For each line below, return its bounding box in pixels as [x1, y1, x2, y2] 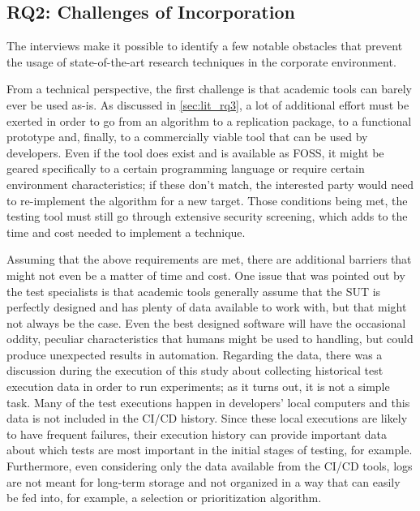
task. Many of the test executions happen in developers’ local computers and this [6, 393, 410, 410]
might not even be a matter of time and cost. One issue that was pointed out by [6, 266, 405, 283]
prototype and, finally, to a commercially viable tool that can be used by [6, 128, 368, 145]
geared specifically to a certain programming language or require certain [6, 160, 365, 177]
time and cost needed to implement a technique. [6, 223, 246, 240]
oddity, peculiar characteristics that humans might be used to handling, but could [6, 330, 414, 347]
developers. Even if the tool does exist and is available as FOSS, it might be [6, 144, 384, 161]
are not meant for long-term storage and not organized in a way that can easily [6, 473, 401, 490]
